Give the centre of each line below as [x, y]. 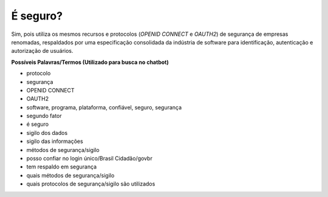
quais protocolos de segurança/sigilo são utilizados [91, 184]
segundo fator [44, 116]
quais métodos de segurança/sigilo [70, 175]
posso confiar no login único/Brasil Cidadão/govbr [90, 159]
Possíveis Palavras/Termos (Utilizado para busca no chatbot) [90, 62]
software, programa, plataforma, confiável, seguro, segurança [104, 107]
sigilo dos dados [47, 133]
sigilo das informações [55, 141]
